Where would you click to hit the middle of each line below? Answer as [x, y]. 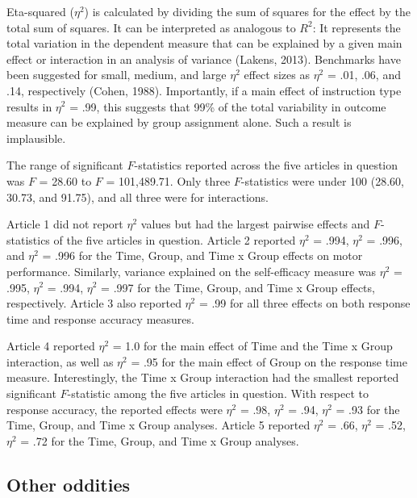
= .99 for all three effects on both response [304, 303]
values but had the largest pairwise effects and [255, 224]
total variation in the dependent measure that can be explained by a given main [204, 43]
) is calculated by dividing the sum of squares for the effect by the [248, 11]
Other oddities [68, 484]
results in [29, 106]
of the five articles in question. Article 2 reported [175, 239]
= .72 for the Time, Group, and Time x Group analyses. [160, 440]
